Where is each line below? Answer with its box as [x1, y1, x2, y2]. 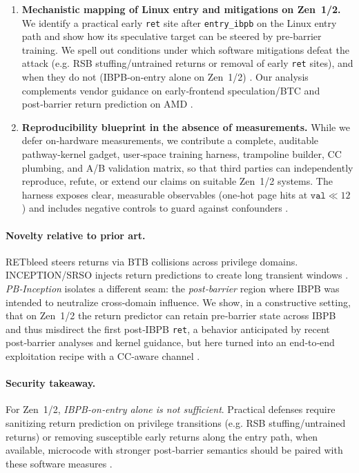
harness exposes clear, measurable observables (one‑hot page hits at [21, 187, 308, 201]
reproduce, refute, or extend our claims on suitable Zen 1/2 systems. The [21, 174, 333, 188]
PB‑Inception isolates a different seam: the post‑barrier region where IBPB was [6, 281, 340, 296]
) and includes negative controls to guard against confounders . [21, 201, 289, 215]
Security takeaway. [6, 376, 96, 390]
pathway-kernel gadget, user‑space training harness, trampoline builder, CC [21, 147, 342, 161]
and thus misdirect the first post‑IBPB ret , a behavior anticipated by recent [6, 321, 330, 336]
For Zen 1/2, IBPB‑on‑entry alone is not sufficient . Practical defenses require [6, 402, 336, 416]
